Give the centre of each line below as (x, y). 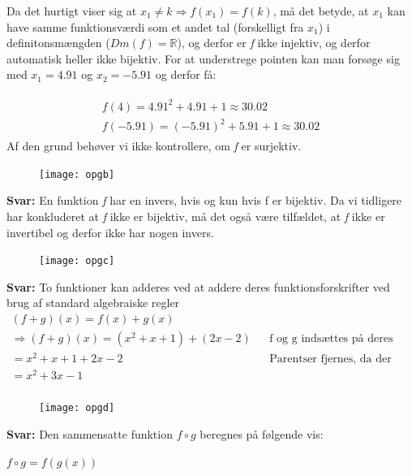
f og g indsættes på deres (331, 338)
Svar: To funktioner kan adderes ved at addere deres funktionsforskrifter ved (198, 286)
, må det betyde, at (321, 11)
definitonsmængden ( (58, 43)
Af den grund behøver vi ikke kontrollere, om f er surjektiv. (154, 146)
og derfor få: (186, 74)
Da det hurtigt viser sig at (72, 11)
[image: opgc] (77, 261)
